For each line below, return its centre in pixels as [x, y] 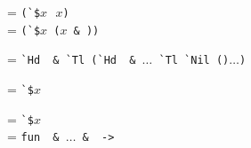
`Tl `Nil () [194, 61]
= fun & [33, 136]
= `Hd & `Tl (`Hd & [72, 59]
